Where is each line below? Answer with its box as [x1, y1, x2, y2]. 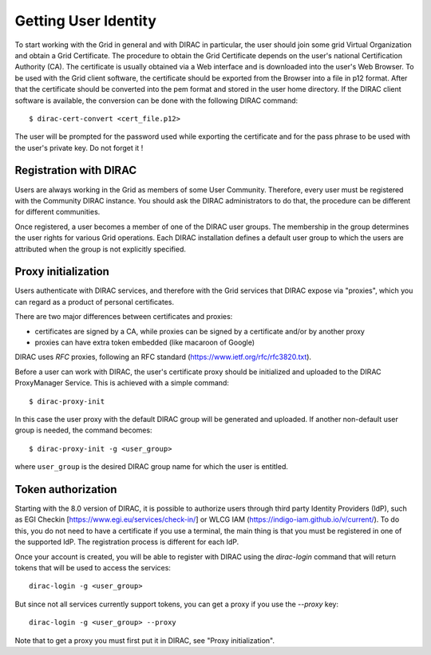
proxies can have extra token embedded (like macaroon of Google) [34, 337, 255, 347]
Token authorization [14, 483, 117, 496]
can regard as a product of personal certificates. [14, 297, 175, 306]
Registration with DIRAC [14, 164, 137, 177]
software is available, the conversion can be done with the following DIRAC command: [14, 96, 299, 105]
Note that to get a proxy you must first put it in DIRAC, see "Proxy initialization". [14, 635, 275, 645]
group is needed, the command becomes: [14, 425, 152, 435]
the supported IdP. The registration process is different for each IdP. [14, 537, 239, 546]
